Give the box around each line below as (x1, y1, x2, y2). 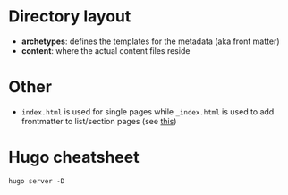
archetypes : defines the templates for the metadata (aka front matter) (21, 36, 280, 47)
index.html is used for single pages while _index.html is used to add (21, 106, 275, 117)
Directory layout (8, 6, 131, 27)
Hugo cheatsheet (8, 148, 140, 167)
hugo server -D (8, 176, 65, 185)
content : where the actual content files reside (21, 45, 191, 55)
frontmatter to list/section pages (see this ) (21, 115, 177, 126)
